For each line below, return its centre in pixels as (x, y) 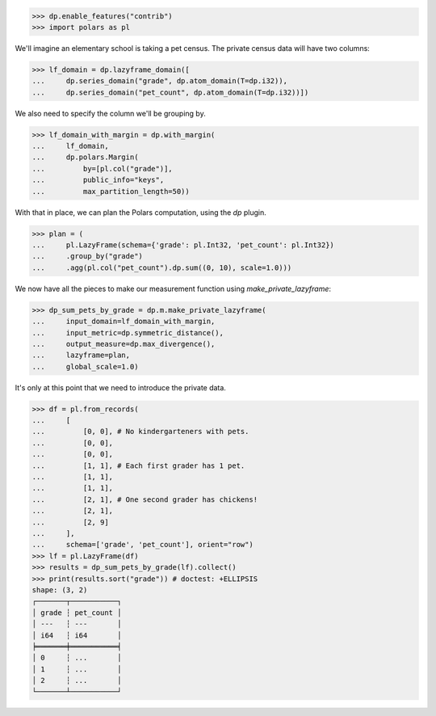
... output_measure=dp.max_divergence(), (124, 344)
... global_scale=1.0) (85, 366)
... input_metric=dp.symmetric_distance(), (128, 333)
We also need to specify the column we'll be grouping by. (110, 113)
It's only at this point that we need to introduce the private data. (120, 387)
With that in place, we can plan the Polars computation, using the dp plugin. (140, 212)
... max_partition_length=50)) (111, 191)
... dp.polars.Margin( (85, 157)
